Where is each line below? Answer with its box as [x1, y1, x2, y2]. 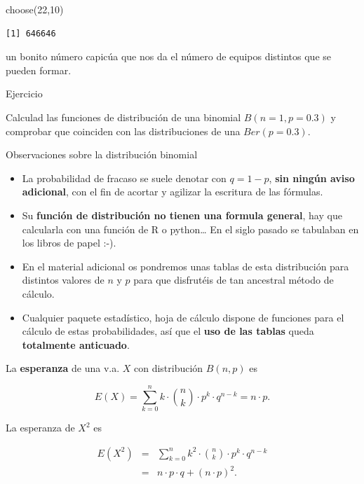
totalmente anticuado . [22, 337, 130, 352]
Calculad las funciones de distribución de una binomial [6, 109, 241, 124]
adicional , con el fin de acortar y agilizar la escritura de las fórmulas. [22, 184, 323, 199]
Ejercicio [6, 86, 43, 101]
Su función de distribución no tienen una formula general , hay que [22, 207, 342, 222]
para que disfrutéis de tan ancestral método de [133, 272, 334, 287]
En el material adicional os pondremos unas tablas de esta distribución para [22, 258, 349, 273]
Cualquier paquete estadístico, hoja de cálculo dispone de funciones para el [22, 310, 344, 324]
